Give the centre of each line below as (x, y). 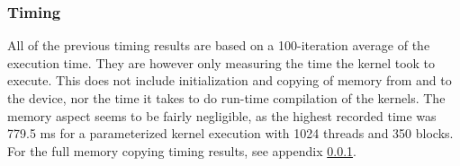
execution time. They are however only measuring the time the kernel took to (221, 62)
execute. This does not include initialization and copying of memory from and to (230, 80)
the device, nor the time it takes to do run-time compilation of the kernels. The (226, 98)
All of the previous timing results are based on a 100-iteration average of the (219, 45)
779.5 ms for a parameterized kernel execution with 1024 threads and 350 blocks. (230, 133)
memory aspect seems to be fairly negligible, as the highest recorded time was (222, 115)
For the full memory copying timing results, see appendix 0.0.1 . (182, 150)
